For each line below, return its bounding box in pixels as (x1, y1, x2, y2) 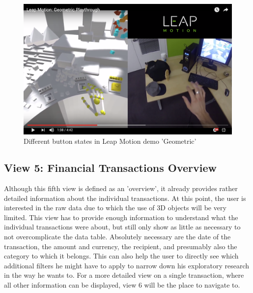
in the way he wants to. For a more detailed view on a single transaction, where (4, 270, 244, 280)
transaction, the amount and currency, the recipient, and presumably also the (4, 241, 237, 251)
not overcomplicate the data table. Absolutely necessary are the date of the (4, 231, 231, 241)
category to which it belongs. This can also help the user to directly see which (4, 251, 239, 261)
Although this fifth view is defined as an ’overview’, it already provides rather (4, 183, 238, 193)
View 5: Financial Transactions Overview (4, 160, 217, 175)
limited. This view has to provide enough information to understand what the (4, 212, 238, 222)
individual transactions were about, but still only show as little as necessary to (4, 222, 241, 232)
